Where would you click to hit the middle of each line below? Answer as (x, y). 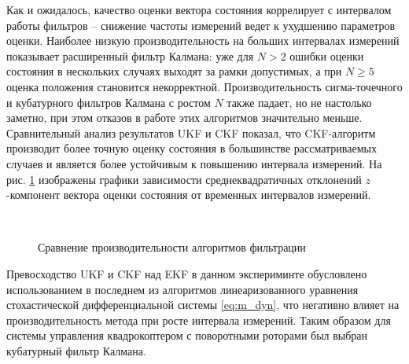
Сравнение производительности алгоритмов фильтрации (172, 247)
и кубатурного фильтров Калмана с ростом (109, 102)
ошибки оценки (327, 55)
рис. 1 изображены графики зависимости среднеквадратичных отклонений (184, 179)
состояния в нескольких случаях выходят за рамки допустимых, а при (174, 71)
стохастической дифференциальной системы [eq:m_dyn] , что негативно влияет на (203, 305)
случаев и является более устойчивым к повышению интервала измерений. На (194, 163)
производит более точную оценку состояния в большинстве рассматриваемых (192, 148)
